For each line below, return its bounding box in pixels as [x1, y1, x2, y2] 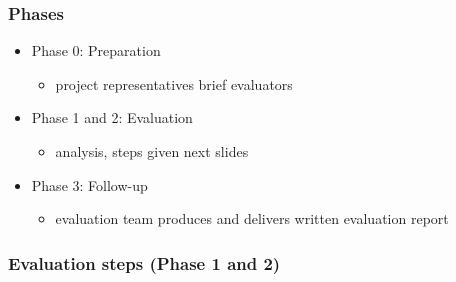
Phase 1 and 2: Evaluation [31, 107, 193, 128]
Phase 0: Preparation [31, 40, 161, 61]
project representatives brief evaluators [55, 73, 293, 94]
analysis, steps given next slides [55, 141, 249, 161]
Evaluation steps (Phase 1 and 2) [8, 250, 281, 275]
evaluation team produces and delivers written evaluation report [55, 208, 449, 229]
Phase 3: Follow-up [31, 174, 148, 195]
